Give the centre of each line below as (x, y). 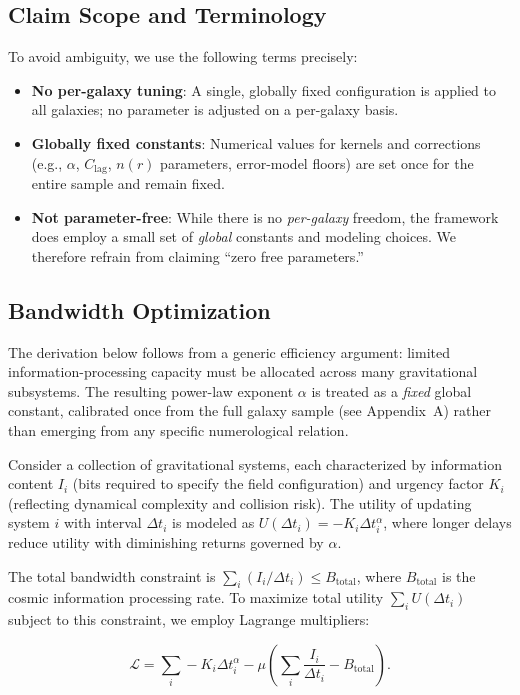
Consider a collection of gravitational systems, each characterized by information (255, 463)
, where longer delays (447, 522)
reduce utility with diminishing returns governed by (166, 542)
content (31, 483)
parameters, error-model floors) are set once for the (317, 162)
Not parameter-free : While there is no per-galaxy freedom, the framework (265, 216)
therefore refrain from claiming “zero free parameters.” (197, 255)
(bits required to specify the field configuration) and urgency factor (278, 483)
